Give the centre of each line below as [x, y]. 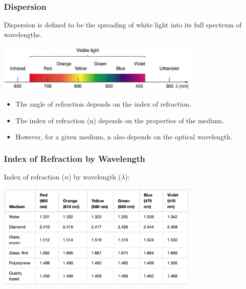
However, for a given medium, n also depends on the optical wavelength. [124, 137]
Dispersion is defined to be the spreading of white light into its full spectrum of [123, 25]
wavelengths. [23, 34]
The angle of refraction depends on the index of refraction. [103, 104]
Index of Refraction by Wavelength [75, 158]
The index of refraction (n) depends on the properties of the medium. [120, 120]
